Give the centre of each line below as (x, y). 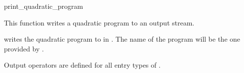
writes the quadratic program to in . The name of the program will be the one (122, 39)
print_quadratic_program (44, 6)
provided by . (24, 48)
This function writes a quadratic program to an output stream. (99, 22)
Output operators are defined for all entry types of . (82, 65)
